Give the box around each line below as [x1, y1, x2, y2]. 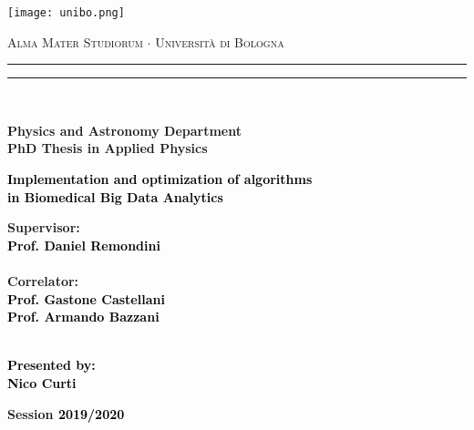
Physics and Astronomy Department [7, 120, 242, 139]
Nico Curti [7, 373, 77, 392]
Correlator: [7, 271, 79, 290]
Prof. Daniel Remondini [7, 235, 160, 254]
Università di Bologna [155, 32, 284, 51]
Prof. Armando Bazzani [7, 307, 160, 326]
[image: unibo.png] [7, 6, 125, 19]
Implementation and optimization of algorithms [7, 169, 313, 189]
